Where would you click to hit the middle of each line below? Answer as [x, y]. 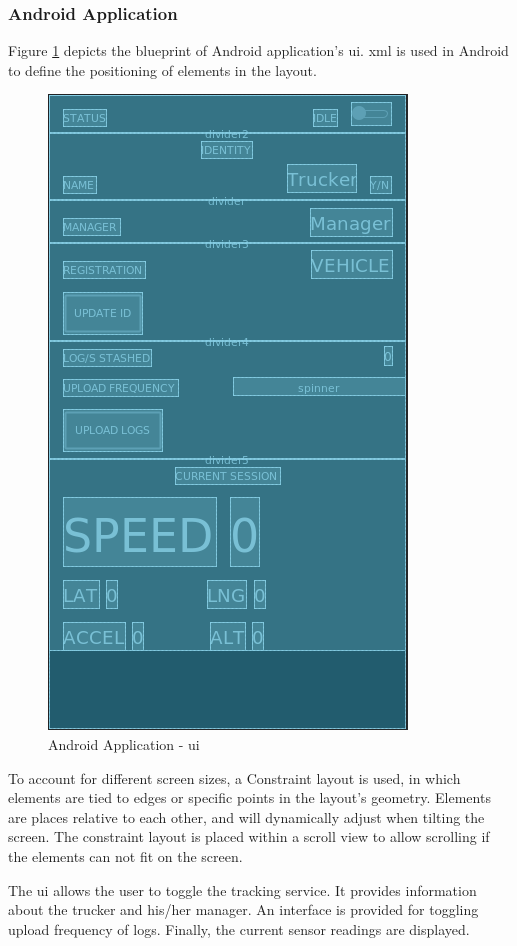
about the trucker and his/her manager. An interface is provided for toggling [243, 909]
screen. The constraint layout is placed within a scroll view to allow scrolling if [249, 836]
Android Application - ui [124, 744]
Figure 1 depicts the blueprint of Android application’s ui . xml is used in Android [258, 50]
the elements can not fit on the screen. [125, 855]
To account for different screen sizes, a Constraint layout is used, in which [234, 777]
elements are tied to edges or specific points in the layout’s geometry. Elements [249, 797]
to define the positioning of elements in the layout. [162, 69]
